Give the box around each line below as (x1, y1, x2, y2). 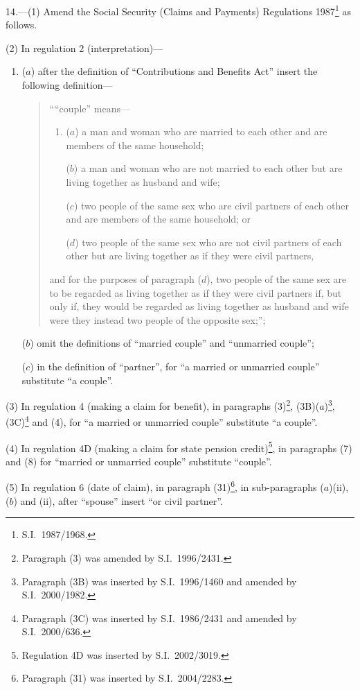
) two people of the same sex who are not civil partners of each (75, 234, 342, 249)
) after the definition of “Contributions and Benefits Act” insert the (30, 64, 318, 78)
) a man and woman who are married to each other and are (75, 124, 327, 139)
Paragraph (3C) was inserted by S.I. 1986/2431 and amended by (21, 610, 297, 625)
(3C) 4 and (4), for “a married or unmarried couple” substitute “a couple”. (6, 413, 318, 429)
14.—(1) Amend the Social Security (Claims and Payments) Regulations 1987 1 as (6, 2, 351, 18)
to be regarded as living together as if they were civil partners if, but (49, 285, 342, 300)
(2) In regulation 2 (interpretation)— (6, 40, 163, 55)
